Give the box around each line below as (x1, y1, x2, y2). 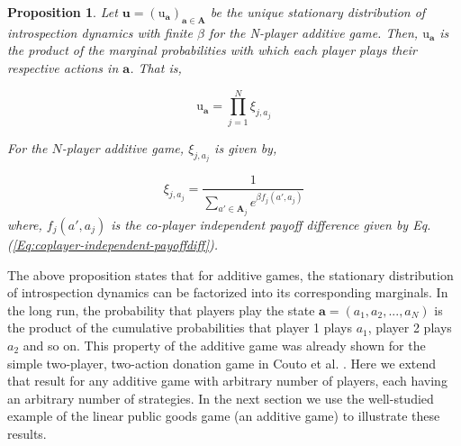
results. (7, 423, 47, 442)
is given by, (214, 138, 277, 157)
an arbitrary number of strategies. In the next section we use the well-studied (7, 388, 434, 407)
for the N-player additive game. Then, (208, 23, 419, 41)
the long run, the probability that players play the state (7, 300, 315, 319)
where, (7, 214, 42, 233)
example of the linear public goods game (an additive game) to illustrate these (7, 406, 440, 425)
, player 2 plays (367, 318, 452, 337)
